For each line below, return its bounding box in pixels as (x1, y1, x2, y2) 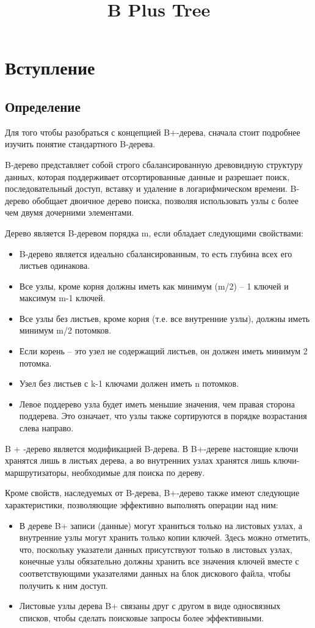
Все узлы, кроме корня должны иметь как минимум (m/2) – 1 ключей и (19, 279, 289, 292)
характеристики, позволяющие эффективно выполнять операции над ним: (5, 498, 278, 511)
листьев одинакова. (19, 259, 90, 272)
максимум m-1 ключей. (19, 291, 106, 304)
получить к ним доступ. (19, 579, 108, 591)
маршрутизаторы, (5, 466, 69, 478)
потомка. (19, 356, 52, 369)
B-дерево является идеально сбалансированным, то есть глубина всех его (19, 247, 292, 260)
